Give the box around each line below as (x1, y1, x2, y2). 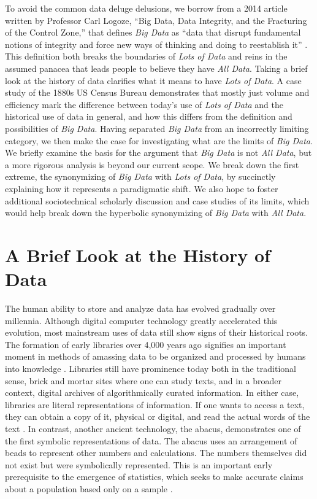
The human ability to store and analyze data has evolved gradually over (5, 302, 276, 314)
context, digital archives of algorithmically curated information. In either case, (5, 386, 299, 399)
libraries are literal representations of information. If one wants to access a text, (5, 398, 305, 411)
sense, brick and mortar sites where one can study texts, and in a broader (5, 374, 282, 387)
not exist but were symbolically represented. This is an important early (5, 458, 273, 471)
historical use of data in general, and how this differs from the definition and (5, 110, 292, 123)
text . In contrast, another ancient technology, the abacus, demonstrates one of (5, 422, 301, 435)
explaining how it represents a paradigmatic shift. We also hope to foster (5, 182, 278, 195)
